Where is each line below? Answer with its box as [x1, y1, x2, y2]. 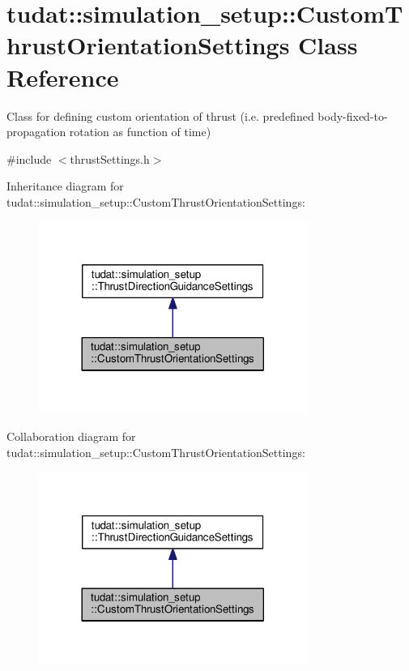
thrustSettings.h [70, 150, 150, 167]
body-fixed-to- [317, 107, 388, 124]
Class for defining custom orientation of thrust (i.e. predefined [6, 107, 314, 124]
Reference [6, 60, 119, 93]
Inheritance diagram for [6, 177, 124, 194]
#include [6, 150, 52, 167]
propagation [6, 123, 66, 140]
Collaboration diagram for [6, 428, 136, 445]
